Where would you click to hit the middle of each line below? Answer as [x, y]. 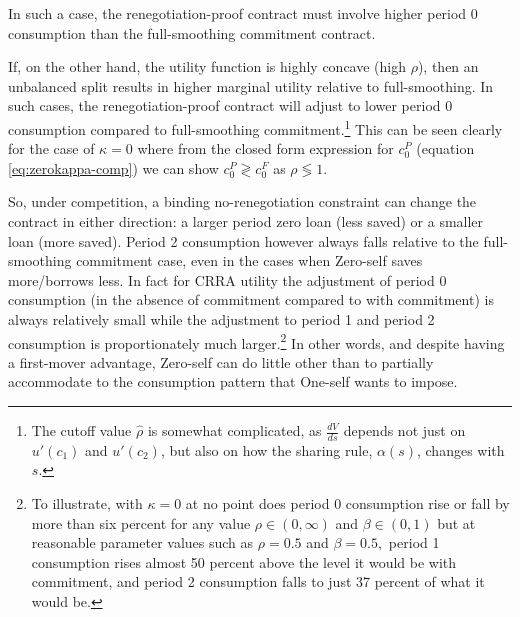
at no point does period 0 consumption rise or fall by [347, 503]
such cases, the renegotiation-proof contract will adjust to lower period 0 [230, 105]
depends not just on [404, 430]
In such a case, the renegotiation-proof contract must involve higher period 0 [243, 13]
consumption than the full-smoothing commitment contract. [192, 32]
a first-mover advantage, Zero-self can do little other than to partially [221, 361]
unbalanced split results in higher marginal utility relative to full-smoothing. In [251, 85]
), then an [448, 66]
